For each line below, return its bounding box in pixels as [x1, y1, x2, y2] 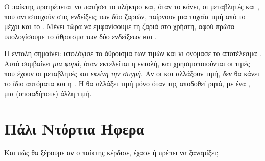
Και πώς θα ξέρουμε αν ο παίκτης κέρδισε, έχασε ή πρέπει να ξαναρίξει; [4, 147, 219, 158]
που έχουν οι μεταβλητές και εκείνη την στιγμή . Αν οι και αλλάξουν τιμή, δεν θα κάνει [4, 68, 259, 78]
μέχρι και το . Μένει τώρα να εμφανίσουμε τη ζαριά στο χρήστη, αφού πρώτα [4, 21, 235, 32]
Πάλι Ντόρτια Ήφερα [4, 118, 144, 139]
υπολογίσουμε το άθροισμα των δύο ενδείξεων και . [4, 31, 157, 41]
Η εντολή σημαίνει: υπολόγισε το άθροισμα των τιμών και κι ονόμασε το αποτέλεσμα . [4, 48, 261, 59]
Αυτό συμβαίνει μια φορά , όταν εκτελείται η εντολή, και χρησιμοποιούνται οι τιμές [4, 58, 250, 68]
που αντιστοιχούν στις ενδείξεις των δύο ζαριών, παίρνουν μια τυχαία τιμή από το [4, 11, 246, 21]
